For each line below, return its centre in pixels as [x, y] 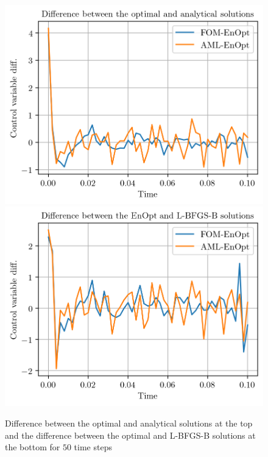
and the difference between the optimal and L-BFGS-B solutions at [130, 435]
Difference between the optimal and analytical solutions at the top [129, 423]
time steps [93, 447]
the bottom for [33, 447]
